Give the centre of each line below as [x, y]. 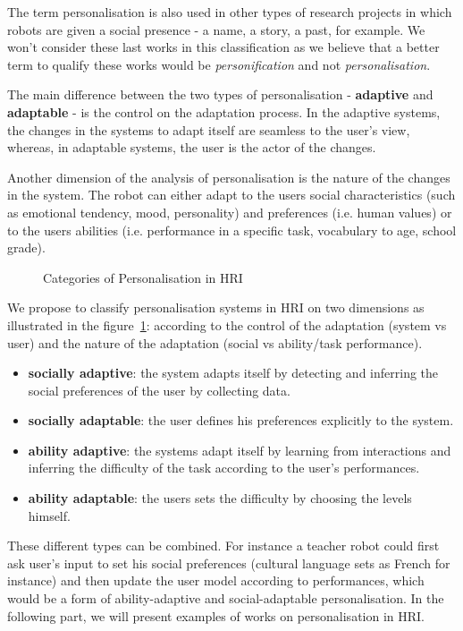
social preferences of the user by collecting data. [159, 390]
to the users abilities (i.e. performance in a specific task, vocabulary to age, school [232, 230]
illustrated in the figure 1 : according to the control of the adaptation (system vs [227, 324]
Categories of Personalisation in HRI [143, 277]
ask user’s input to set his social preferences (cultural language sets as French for [229, 563]
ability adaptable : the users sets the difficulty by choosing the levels [220, 498]
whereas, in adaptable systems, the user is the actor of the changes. [192, 147]
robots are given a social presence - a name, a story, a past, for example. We [216, 29]
